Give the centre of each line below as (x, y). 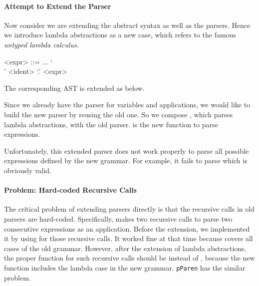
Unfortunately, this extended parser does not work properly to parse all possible (127, 150)
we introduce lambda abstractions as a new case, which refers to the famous (120, 35)
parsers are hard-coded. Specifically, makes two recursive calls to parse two (118, 218)
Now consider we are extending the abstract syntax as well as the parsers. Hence (127, 25)
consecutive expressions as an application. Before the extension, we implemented (127, 228)
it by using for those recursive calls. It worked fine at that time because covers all (129, 238)
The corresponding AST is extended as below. (74, 88)
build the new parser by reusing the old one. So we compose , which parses (119, 114)
